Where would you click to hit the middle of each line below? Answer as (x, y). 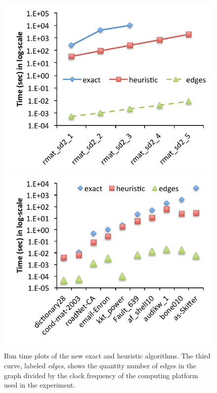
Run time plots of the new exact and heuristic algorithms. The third (107, 356)
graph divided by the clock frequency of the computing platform (101, 375)
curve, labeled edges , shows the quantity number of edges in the (100, 366)
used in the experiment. (40, 385)
